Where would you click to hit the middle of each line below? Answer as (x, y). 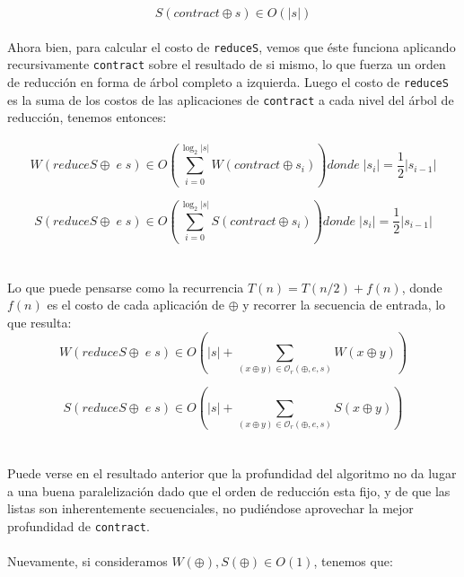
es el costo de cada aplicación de (136, 305)
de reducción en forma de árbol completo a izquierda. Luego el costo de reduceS (228, 81)
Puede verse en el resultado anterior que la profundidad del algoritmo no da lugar (232, 473)
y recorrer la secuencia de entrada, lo (344, 305)
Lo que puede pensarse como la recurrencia (126, 287)
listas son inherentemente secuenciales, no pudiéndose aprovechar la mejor (210, 508)
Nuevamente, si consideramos (88, 561)
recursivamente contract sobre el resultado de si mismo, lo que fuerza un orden (227, 64)
